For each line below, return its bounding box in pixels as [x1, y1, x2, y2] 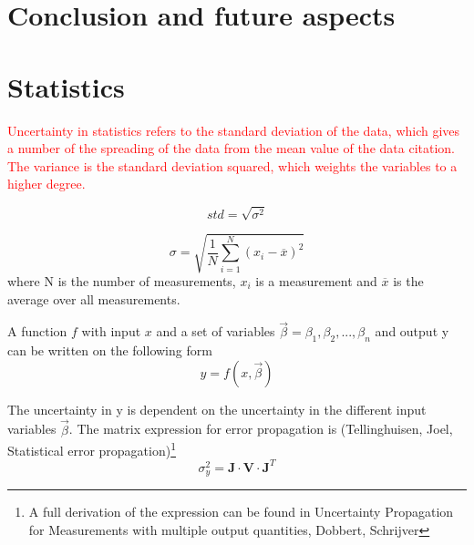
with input [81, 322, 141, 341]
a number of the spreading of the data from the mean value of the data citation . [7, 139, 456, 158]
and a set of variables [156, 322, 275, 341]
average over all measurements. [7, 289, 180, 308]
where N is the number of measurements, [7, 271, 236, 290]
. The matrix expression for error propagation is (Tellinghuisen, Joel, [68, 419, 453, 438]
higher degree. [7, 174, 86, 193]
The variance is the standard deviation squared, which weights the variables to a [7, 156, 458, 175]
